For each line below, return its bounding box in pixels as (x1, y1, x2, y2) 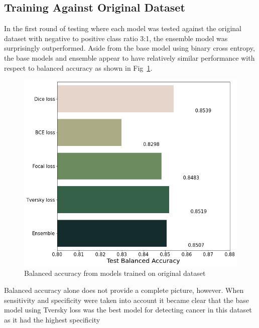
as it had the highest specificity (4, 314, 100, 324)
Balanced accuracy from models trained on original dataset (24, 268, 206, 278)
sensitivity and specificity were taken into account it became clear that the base (4, 294, 249, 305)
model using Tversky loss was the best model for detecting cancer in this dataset (4, 304, 252, 315)
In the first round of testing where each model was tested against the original (4, 23, 242, 34)
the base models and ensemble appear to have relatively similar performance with (4, 52, 255, 63)
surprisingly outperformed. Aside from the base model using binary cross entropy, (4, 43, 255, 53)
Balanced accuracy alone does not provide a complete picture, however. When (4, 284, 244, 295)
